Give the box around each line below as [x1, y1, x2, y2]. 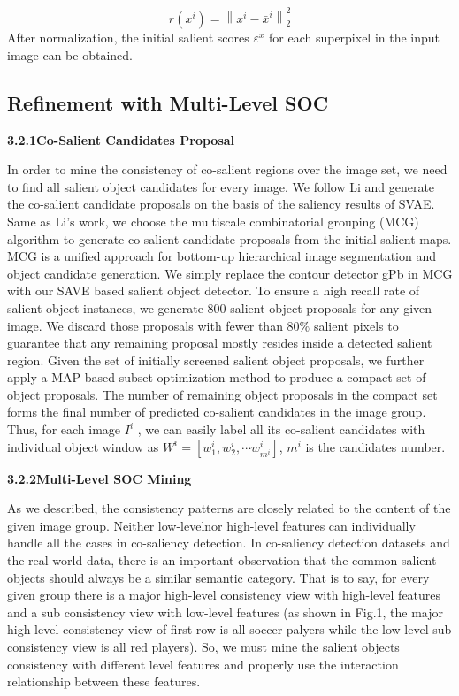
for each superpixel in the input [268, 28, 440, 47]
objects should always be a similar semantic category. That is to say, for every [7, 568, 430, 586]
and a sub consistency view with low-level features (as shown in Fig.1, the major [7, 602, 444, 621]
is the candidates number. [305, 437, 446, 455]
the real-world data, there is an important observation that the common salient [7, 551, 437, 570]
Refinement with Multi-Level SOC [7, 88, 329, 116]
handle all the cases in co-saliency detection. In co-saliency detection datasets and [7, 533, 450, 552]
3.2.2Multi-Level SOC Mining [7, 469, 192, 487]
